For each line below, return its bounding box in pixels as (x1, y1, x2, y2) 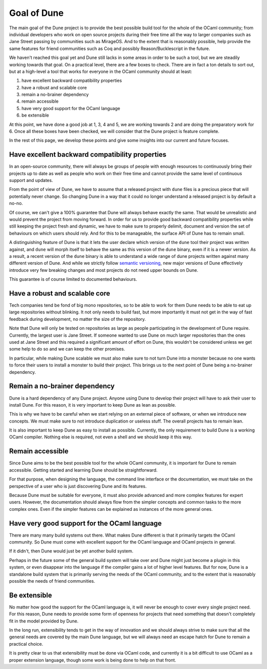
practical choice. (9, 641, 44, 647)
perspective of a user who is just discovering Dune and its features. (9, 483, 147, 489)
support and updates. (9, 178, 53, 183)
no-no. (9, 200, 23, 206)
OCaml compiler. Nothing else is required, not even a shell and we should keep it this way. (9, 434, 192, 440)
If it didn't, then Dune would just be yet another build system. (9, 548, 133, 554)
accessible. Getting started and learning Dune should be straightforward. (9, 467, 158, 473)
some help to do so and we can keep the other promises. (9, 346, 126, 352)
